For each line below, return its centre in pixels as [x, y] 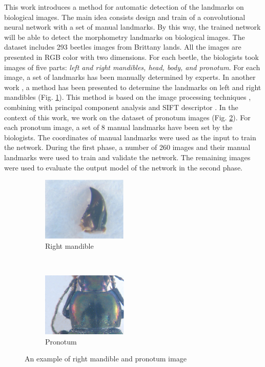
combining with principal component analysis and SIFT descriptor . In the [121, 107]
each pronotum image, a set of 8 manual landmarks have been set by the [118, 127]
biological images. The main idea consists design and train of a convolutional [125, 17]
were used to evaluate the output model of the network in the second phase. [123, 167]
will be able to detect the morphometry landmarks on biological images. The [125, 37]
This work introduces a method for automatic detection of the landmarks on [124, 7]
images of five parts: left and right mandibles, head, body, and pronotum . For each [132, 67]
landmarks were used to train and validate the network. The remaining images [127, 157]
